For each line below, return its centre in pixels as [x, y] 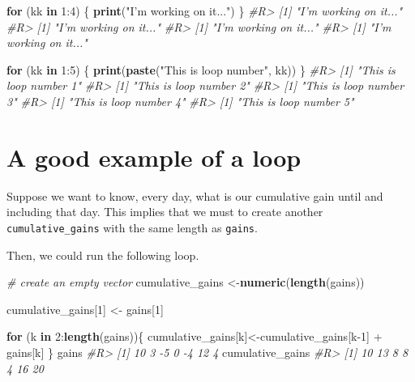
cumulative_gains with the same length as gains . [132, 227]
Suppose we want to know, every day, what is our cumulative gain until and [195, 195]
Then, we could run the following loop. [103, 255]
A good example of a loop [154, 157]
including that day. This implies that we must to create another [165, 212]
